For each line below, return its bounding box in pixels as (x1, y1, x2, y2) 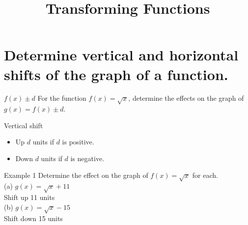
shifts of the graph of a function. (4, 64, 228, 84)
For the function (37, 92, 86, 103)
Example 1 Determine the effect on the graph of (4, 169, 148, 180)
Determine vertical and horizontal (4, 45, 239, 65)
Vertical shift (4, 120, 43, 130)
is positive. (62, 137, 94, 147)
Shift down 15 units (4, 213, 63, 223)
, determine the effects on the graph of (128, 92, 244, 103)
